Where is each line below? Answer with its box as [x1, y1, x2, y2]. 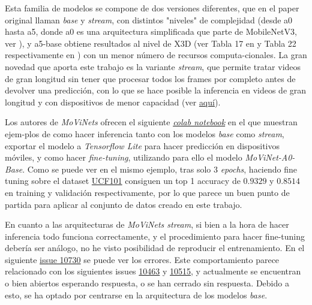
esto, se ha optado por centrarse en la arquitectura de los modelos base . [5, 288, 268, 301]
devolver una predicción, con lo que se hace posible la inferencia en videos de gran [5, 84, 307, 96]
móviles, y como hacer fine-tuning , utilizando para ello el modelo [5, 151, 242, 164]
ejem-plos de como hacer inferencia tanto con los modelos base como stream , [5, 127, 284, 140]
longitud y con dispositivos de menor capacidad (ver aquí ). [5, 95, 221, 108]
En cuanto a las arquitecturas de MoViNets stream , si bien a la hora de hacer [5, 218, 289, 231]
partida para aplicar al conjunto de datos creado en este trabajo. [5, 198, 242, 210]
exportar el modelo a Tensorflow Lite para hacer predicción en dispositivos [5, 139, 280, 152]
